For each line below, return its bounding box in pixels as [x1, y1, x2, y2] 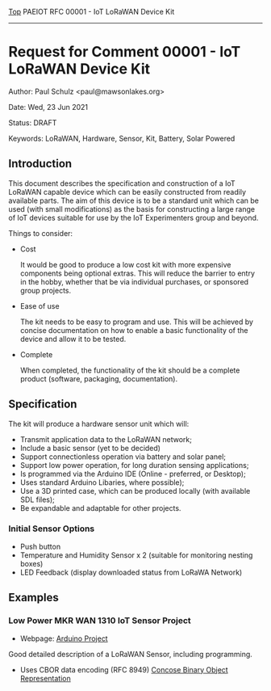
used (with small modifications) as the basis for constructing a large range [8, 204, 256, 213]
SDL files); [19, 495, 55, 504]
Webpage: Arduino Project [19, 634, 108, 643]
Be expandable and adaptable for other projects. [19, 503, 181, 512]
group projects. [19, 285, 72, 295]
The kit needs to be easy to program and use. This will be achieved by [19, 317, 254, 327]
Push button [19, 541, 61, 551]
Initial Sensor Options [8, 523, 95, 534]
